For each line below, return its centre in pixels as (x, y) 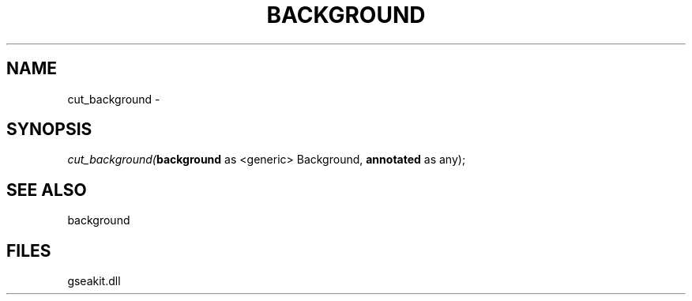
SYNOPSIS (49, 130)
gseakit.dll (94, 281)
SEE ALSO (47, 190)
